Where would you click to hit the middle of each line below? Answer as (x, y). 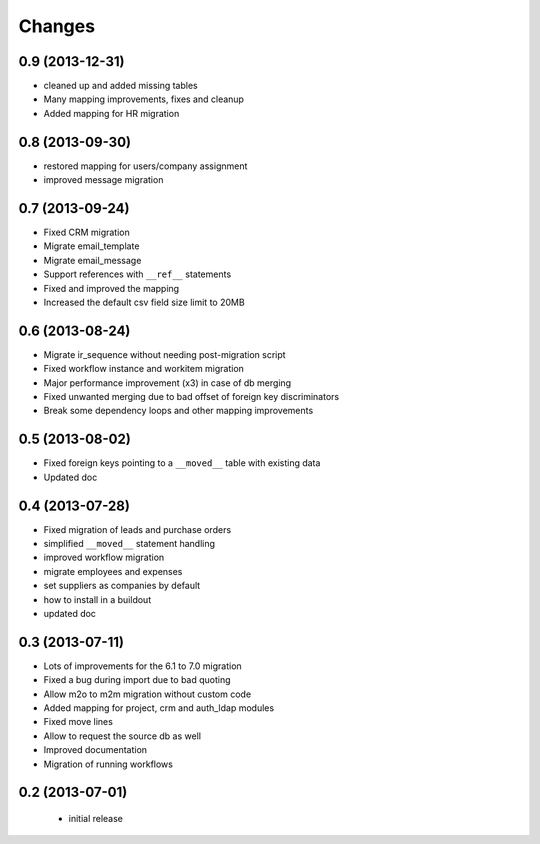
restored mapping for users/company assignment (145, 166)
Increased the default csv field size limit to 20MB (144, 302)
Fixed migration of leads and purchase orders (137, 529)
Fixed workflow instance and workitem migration (144, 369)
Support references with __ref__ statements (137, 274)
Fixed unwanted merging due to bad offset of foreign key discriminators (191, 397)
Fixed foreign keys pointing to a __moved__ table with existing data (182, 463)
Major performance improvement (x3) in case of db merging (167, 382)
